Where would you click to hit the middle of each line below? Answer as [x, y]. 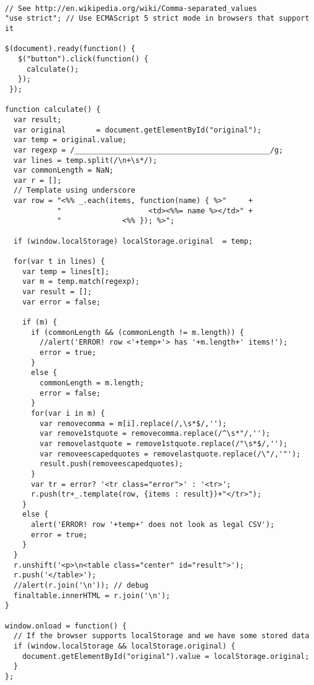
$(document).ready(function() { [70, 49]
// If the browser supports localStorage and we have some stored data [162, 636]
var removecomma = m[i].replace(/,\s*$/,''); [133, 423]
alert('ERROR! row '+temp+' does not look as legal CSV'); [152, 525]
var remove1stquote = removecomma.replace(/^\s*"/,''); [155, 434]
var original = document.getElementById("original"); [138, 130]
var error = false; [61, 302]
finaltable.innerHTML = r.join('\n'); [92, 595]
